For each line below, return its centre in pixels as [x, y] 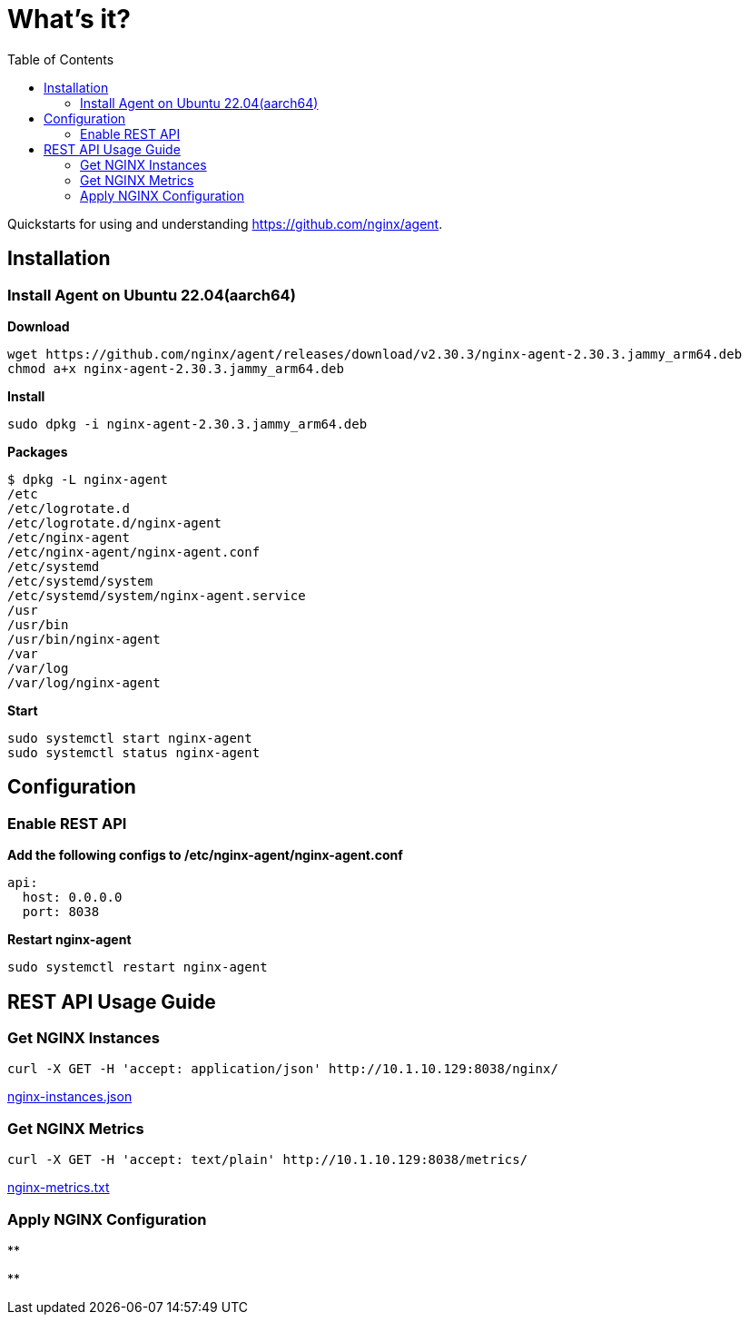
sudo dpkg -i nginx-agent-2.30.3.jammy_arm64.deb [187, 424]
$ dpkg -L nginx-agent [88, 479]
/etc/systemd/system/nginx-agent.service [157, 595]
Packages [38, 451]
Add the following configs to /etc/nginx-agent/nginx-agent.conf [205, 855]
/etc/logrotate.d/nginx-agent [115, 523]
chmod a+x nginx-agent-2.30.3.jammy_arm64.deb [176, 368]
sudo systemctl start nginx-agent [130, 738]
